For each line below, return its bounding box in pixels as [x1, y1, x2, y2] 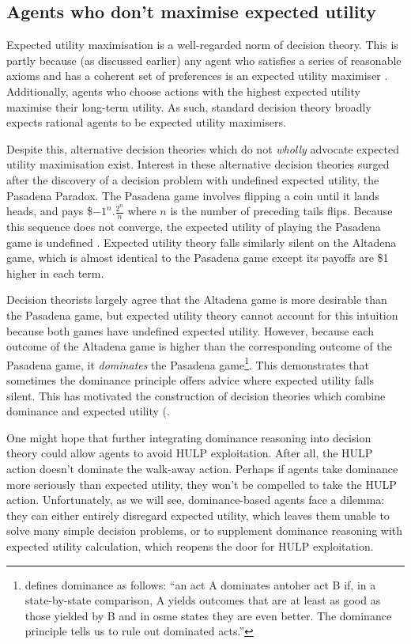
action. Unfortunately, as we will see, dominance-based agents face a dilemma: [6, 491, 385, 508]
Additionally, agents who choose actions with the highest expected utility [6, 82, 360, 99]
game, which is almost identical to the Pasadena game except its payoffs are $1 [6, 249, 389, 266]
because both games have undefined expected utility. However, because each [6, 322, 374, 339]
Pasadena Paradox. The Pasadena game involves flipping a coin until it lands [6, 187, 379, 203]
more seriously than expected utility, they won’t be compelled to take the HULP [6, 475, 397, 492]
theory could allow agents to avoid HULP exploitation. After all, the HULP [6, 445, 373, 461]
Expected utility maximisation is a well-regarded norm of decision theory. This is [6, 36, 398, 53]
